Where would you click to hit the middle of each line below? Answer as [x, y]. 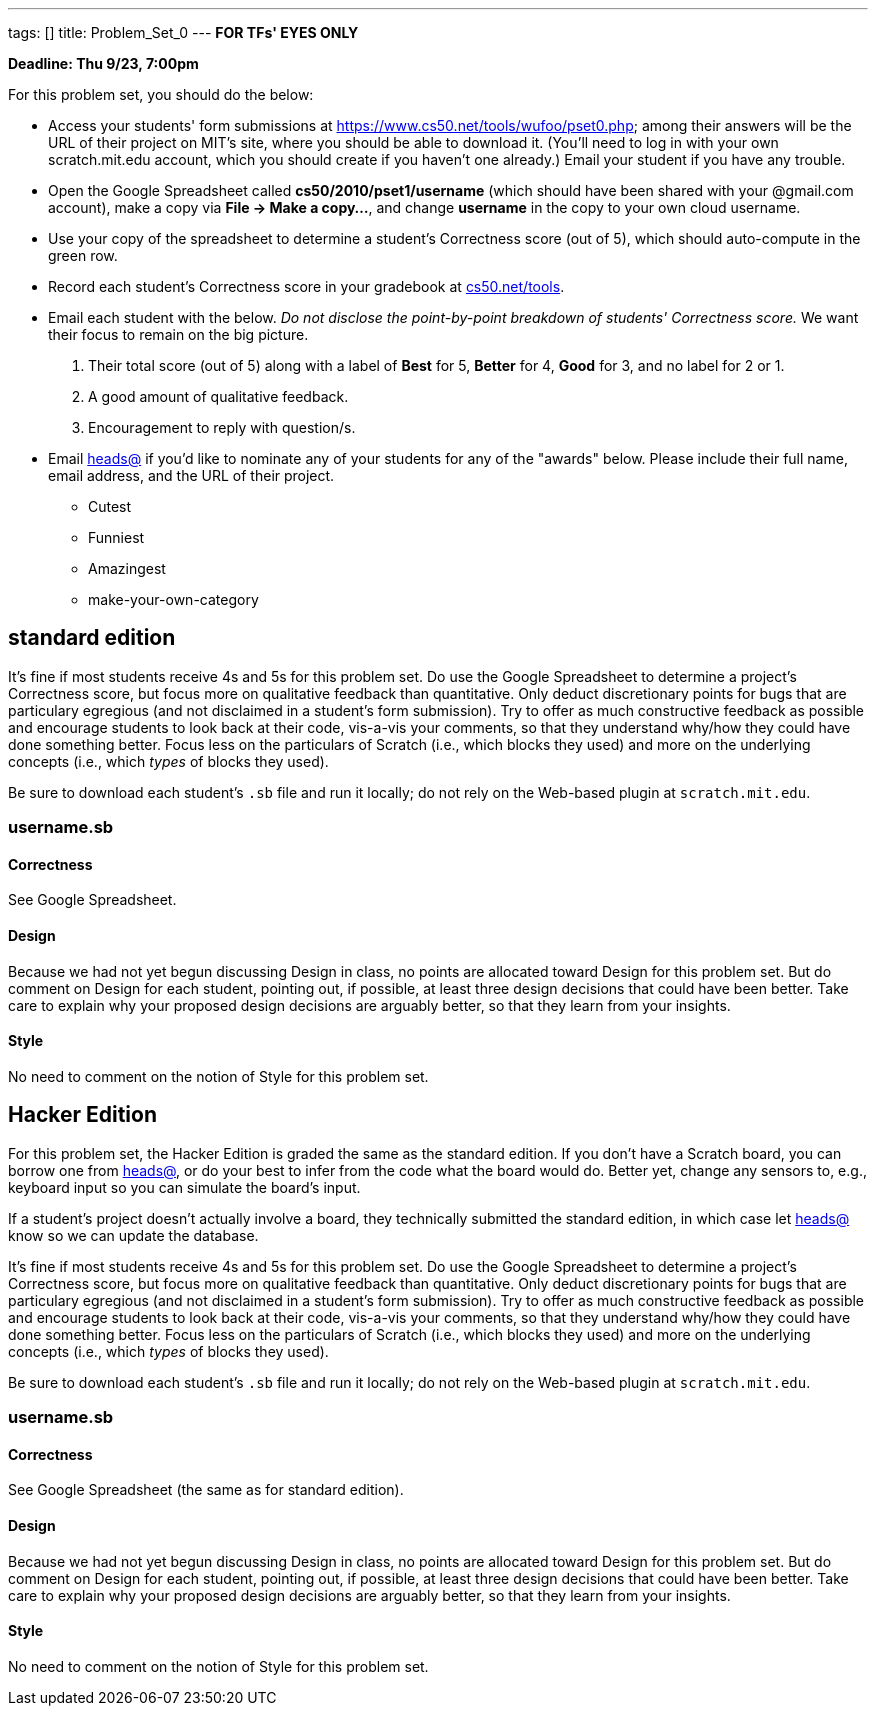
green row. [83, 255]
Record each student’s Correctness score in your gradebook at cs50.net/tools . [306, 286]
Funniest [116, 537]
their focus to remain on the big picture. [178, 334]
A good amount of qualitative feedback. [218, 396]
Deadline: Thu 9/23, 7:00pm [103, 63]
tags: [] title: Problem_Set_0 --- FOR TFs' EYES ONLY [183, 32]
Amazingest [127, 568]
